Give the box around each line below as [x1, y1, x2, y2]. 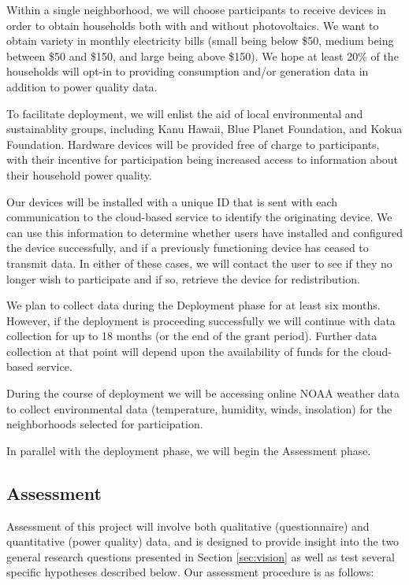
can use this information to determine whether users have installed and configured [6, 224, 403, 240]
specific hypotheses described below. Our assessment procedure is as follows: [6, 564, 374, 580]
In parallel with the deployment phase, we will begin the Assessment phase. [6, 442, 371, 458]
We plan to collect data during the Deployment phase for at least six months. [6, 297, 381, 313]
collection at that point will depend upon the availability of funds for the [6, 342, 359, 359]
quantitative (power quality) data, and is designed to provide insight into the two [6, 533, 400, 550]
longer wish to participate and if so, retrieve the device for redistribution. [6, 270, 360, 287]
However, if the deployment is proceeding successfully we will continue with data [6, 312, 396, 328]
